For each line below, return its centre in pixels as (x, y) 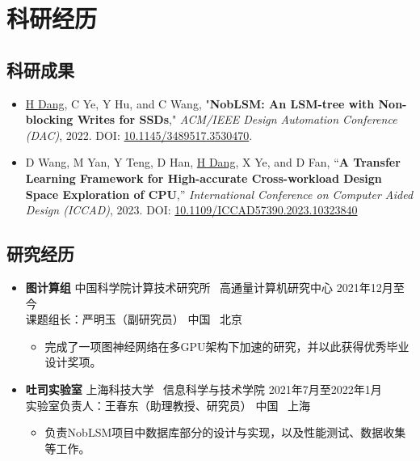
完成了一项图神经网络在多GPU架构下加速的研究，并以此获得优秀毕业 (227, 346)
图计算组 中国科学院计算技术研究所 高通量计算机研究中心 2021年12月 (209, 287)
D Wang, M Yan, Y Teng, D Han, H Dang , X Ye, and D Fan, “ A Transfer (213, 162)
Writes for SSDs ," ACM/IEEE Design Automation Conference (237, 119)
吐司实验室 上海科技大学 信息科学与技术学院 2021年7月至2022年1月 (204, 389)
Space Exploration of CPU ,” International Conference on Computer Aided (219, 194)
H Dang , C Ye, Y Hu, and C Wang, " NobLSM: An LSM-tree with (200, 103)
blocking (49, 119)
